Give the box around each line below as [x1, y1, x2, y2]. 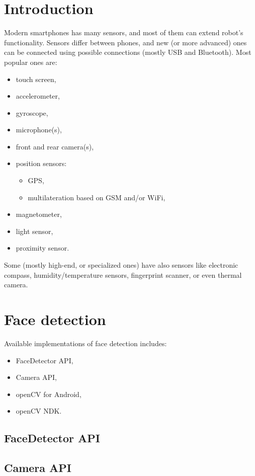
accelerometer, [16, 91, 60, 101]
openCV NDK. [16, 406, 62, 416]
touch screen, [16, 73, 56, 84]
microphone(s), [16, 124, 62, 135]
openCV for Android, [16, 388, 81, 399]
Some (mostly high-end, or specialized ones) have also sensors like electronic [4, 260, 238, 270]
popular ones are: [4, 56, 57, 67]
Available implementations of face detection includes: [4, 338, 167, 348]
